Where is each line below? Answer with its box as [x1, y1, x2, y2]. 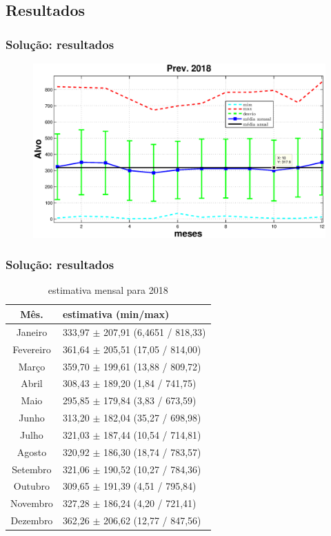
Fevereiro [12, 341, 51, 356]
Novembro [10, 496, 53, 510]
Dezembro [10, 513, 53, 528]
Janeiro [16, 324, 48, 339]
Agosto [17, 444, 47, 459]
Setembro [12, 461, 52, 476]
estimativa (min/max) [62, 306, 170, 321]
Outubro [13, 479, 50, 493]
